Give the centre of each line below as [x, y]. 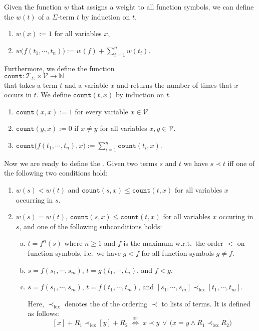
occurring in [34, 199]
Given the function [33, 7]
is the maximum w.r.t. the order [173, 243]
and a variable [86, 85]
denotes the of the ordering [106, 303]
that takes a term [31, 85]
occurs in [18, 95]
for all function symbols [178, 253]
